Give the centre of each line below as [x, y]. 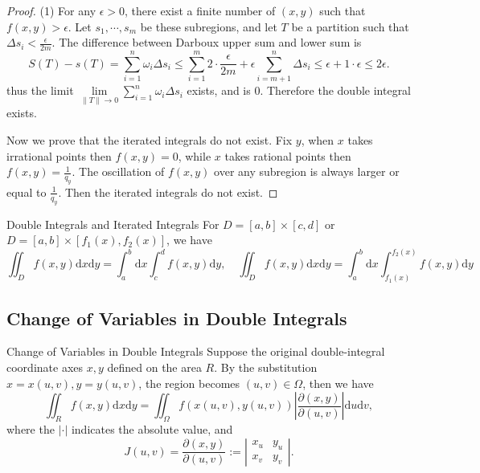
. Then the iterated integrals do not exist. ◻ [168, 192]
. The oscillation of [118, 171]
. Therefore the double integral [336, 90]
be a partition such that [350, 26]
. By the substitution [266, 367]
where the [31, 428]
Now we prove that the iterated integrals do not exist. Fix [150, 139]
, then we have [338, 383]
